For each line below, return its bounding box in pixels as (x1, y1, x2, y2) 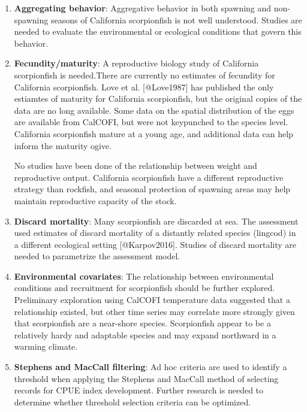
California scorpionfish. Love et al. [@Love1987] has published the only (14, 80, 274, 93)
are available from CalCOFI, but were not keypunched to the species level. (14, 116, 288, 128)
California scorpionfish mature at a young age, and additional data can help (14, 127, 293, 140)
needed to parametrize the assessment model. (14, 250, 180, 262)
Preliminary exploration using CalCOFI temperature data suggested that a (14, 293, 290, 306)
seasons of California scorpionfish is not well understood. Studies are (50, 13, 302, 26)
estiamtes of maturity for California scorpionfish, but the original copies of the (14, 92, 302, 105)
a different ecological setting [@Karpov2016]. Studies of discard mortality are (14, 238, 297, 250)
